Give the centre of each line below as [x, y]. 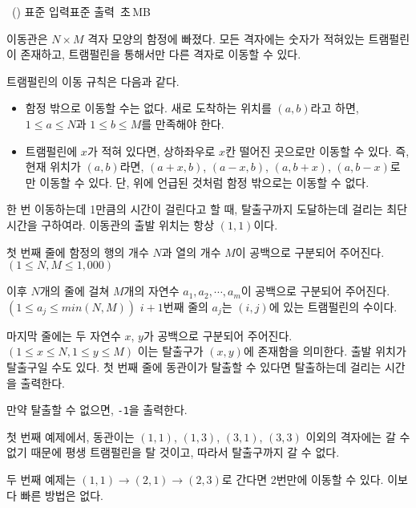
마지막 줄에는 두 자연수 [64, 335]
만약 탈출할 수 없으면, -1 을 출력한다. [97, 410]
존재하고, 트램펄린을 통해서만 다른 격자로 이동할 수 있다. [161, 54]
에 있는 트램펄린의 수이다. [333, 306]
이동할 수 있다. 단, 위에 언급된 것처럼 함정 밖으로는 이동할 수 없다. [204, 182]
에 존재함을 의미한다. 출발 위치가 [325, 351]
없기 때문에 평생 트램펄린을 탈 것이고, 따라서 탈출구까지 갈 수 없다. [173, 452]
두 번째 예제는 [41, 479]
